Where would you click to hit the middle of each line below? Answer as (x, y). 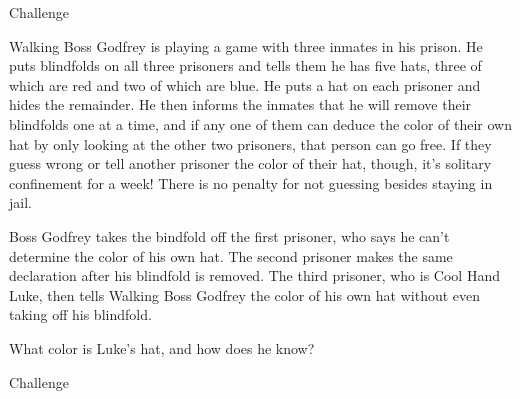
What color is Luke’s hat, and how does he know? (162, 347)
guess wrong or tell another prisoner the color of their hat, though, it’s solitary (250, 163)
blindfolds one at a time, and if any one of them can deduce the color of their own (260, 123)
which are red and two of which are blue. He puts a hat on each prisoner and (245, 84)
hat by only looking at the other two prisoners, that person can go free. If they (250, 143)
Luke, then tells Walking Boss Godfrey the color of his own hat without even (245, 294)
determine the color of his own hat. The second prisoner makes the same (231, 255)
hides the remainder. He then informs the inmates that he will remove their (240, 104)
